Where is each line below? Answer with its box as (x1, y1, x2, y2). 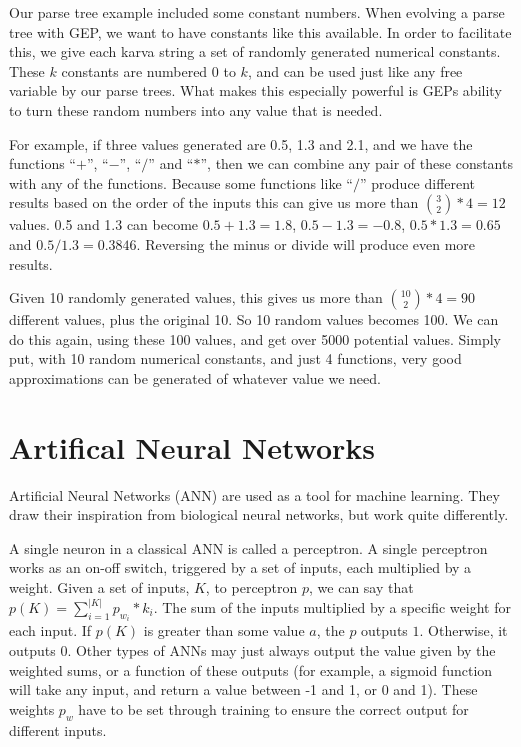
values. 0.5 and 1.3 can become (9, 214, 199, 235)
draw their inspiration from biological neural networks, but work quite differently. (9, 504, 509, 525)
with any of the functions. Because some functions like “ (9, 172, 353, 193)
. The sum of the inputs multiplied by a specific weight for (153, 597, 511, 618)
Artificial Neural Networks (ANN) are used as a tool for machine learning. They (9, 484, 500, 505)
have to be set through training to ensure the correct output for (78, 698, 469, 719)
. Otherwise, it (419, 620, 508, 641)
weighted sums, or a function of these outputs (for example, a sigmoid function (9, 659, 493, 680)
